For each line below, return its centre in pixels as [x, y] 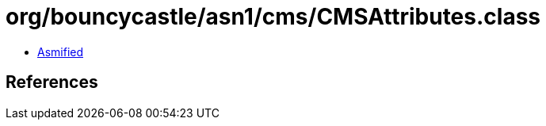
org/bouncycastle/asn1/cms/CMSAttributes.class [273, 17]
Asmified [61, 52]
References [52, 82]
